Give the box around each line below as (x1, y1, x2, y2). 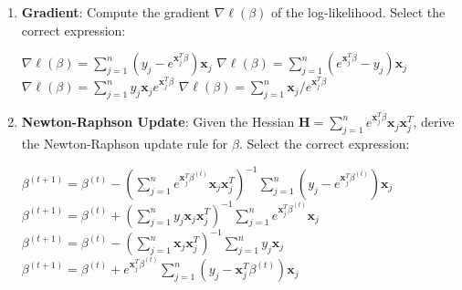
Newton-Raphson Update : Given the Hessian (21, 112, 295, 131)
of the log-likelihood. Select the (271, 3, 446, 21)
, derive (413, 112, 455, 131)
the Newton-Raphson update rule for (21, 133, 228, 152)
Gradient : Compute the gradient (21, 3, 211, 21)
